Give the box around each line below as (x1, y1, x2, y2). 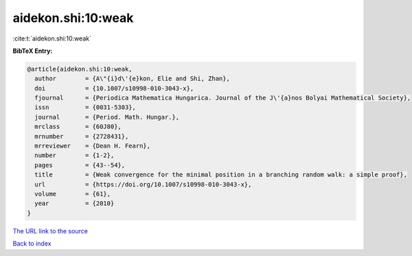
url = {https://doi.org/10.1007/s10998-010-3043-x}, (34, 181, 252, 188)
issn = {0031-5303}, (34, 104, 137, 111)
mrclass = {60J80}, (34, 123, 122, 130)
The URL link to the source (12, 226, 89, 235)
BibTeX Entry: (12, 47, 53, 55)
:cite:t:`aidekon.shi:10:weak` (12, 34, 92, 43)
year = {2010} (34, 200, 115, 207)
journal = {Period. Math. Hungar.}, (34, 113, 180, 121)
